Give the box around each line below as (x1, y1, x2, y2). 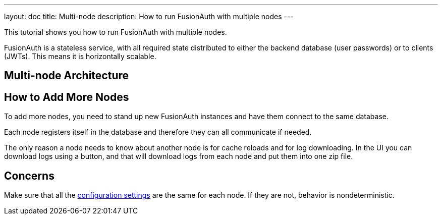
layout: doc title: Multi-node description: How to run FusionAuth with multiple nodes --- (4, 12, 294, 21)
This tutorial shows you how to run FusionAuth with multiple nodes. (4, 28, 227, 36)
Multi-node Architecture (4, 69, 129, 82)
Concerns (4, 169, 54, 182)
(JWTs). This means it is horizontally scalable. (4, 52, 156, 61)
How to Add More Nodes (4, 90, 129, 103)
